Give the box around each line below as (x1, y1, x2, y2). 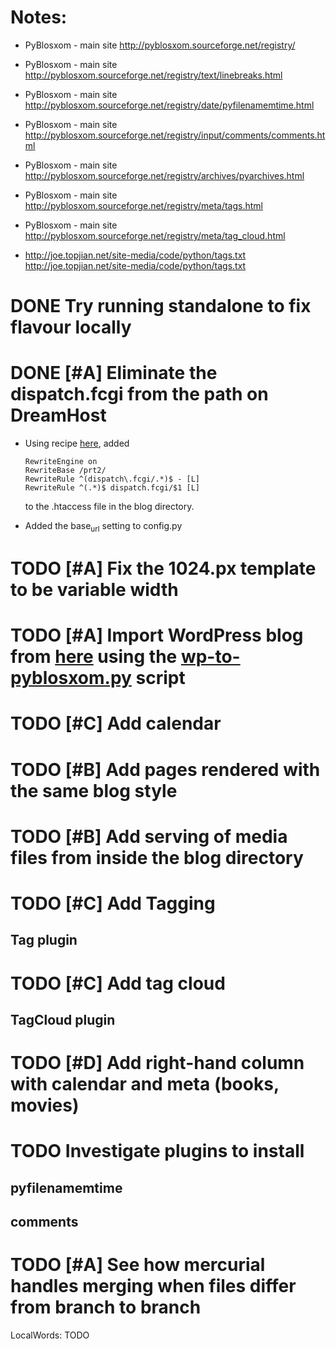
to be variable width (10, 579, 179, 601)
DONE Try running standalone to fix (10, 295, 312, 318)
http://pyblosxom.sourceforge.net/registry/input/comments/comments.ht (24, 129, 326, 141)
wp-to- (180, 646, 241, 668)
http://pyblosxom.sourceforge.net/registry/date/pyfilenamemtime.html (24, 99, 315, 111)
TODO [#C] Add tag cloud (10, 972, 226, 995)
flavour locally (10, 316, 132, 339)
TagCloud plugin (10, 1011, 116, 1028)
